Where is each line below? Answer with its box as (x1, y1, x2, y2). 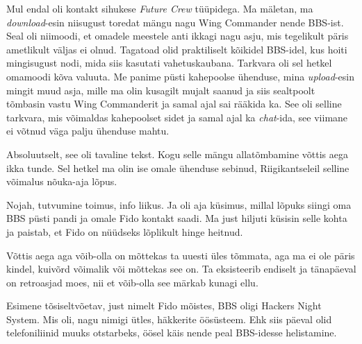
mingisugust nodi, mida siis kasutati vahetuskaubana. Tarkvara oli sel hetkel (6, 55, 332, 70)
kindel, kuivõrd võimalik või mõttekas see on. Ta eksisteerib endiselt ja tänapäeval (6, 261, 356, 276)
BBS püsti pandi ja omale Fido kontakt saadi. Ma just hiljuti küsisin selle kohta (6, 211, 347, 225)
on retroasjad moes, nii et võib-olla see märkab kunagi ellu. (6, 275, 258, 289)
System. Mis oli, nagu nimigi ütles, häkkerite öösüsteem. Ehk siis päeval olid (6, 311, 332, 326)
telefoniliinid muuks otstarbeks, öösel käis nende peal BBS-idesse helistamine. (6, 325, 337, 340)
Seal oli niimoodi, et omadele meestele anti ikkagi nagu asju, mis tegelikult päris (6, 28, 349, 43)
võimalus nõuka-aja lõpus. (6, 174, 117, 189)
